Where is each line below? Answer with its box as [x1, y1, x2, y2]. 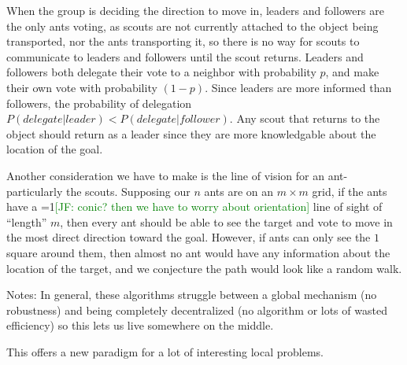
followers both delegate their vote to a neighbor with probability [6, 64, 316, 80]
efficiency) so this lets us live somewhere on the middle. [6, 317, 274, 334]
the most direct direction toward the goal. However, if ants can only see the [6, 229, 371, 245]
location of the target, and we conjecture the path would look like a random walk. [6, 260, 402, 276]
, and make [325, 64, 379, 80]
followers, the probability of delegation [6, 94, 192, 111]
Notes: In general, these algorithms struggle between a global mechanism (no [6, 286, 377, 303]
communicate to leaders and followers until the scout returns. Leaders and [6, 48, 364, 65]
